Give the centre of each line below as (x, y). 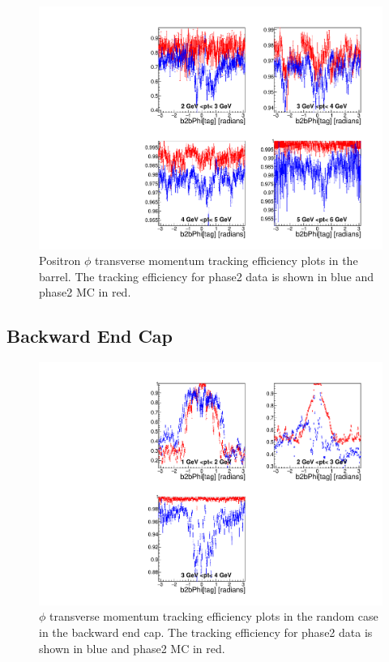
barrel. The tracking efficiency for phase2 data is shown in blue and (206, 276)
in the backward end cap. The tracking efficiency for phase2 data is (206, 632)
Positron (60, 261)
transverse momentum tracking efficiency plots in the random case (214, 616)
